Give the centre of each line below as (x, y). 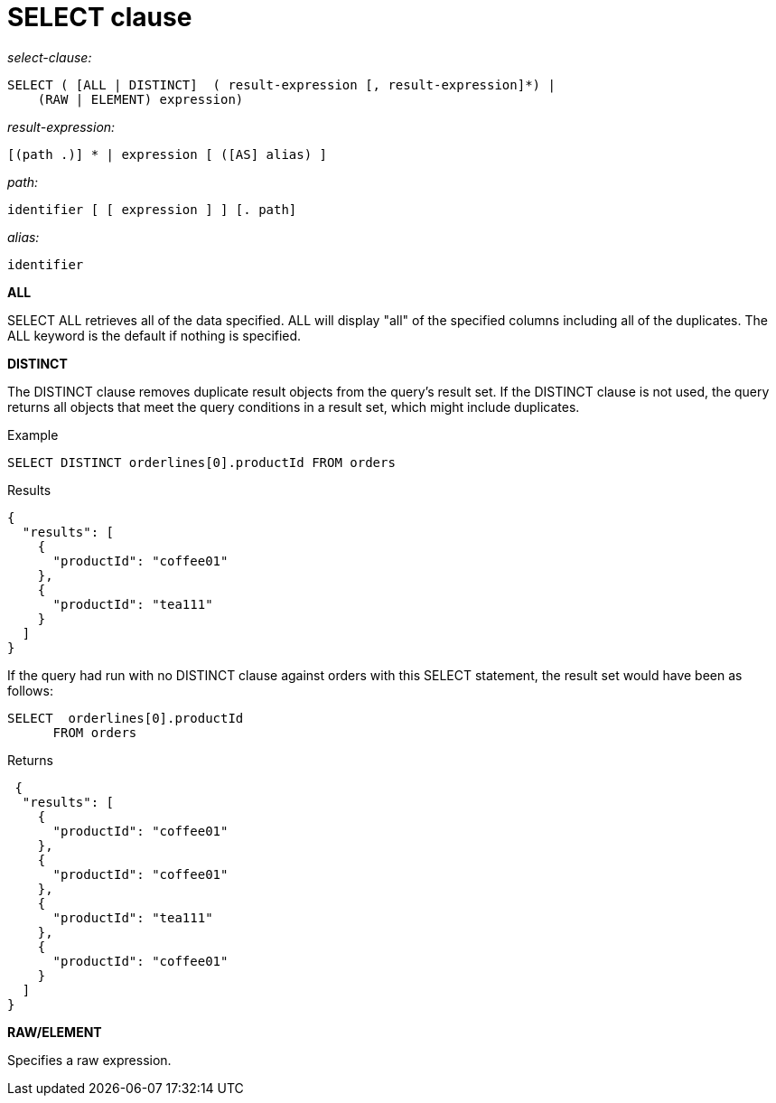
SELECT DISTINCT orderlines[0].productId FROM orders (201, 462)
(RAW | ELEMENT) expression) (140, 99)
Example (33, 435)
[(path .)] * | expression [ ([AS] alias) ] (168, 154)
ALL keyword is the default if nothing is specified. (154, 335)
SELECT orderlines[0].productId (126, 718)
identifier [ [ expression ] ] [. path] (152, 209)
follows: (30, 690)
